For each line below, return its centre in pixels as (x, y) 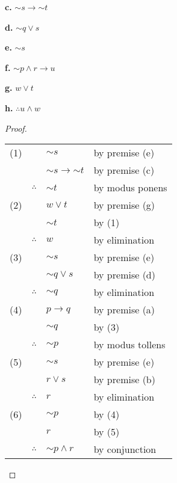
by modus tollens (129, 345)
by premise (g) (124, 205)
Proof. (16, 128)
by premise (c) (124, 170)
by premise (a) (124, 310)
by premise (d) (124, 275)
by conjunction (125, 449)
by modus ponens (130, 188)
